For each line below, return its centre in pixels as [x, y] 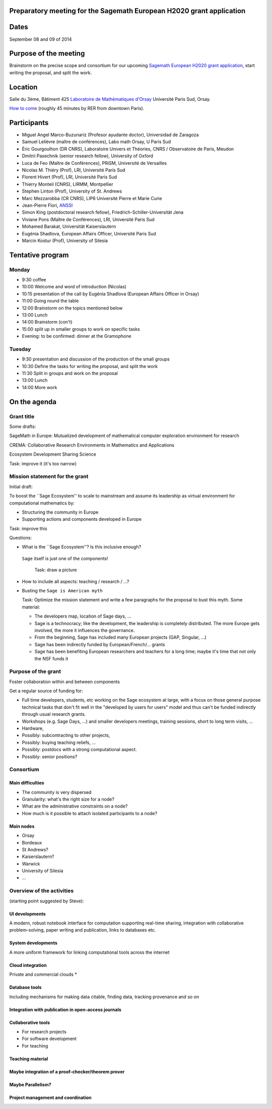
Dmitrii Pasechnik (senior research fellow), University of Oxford [88, 156]
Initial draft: [21, 486]
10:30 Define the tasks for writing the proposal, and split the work [90, 366]
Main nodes [22, 826]
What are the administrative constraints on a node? [75, 806]
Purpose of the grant [35, 671]
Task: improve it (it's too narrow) [43, 463]
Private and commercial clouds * [43, 974]
